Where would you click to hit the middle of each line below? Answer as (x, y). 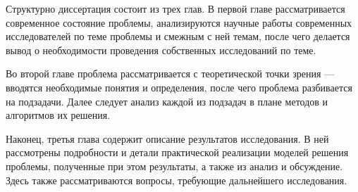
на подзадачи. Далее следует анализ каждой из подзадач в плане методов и (167, 101)
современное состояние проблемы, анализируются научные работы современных (179, 22)
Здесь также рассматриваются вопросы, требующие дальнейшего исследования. (177, 180)
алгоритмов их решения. (58, 115)
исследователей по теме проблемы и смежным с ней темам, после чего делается (178, 36)
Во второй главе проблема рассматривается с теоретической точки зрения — (170, 73)
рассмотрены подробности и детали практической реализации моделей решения (177, 152)
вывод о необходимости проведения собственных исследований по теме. (161, 50)
